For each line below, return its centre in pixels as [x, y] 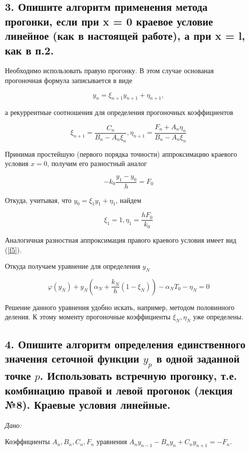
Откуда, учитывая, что [38, 200]
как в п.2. [29, 50]
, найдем [128, 200]
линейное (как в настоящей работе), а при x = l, [125, 36]
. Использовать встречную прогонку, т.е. [138, 376]
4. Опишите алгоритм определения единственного [125, 344]
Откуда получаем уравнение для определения [73, 266]
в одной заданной [198, 358]
